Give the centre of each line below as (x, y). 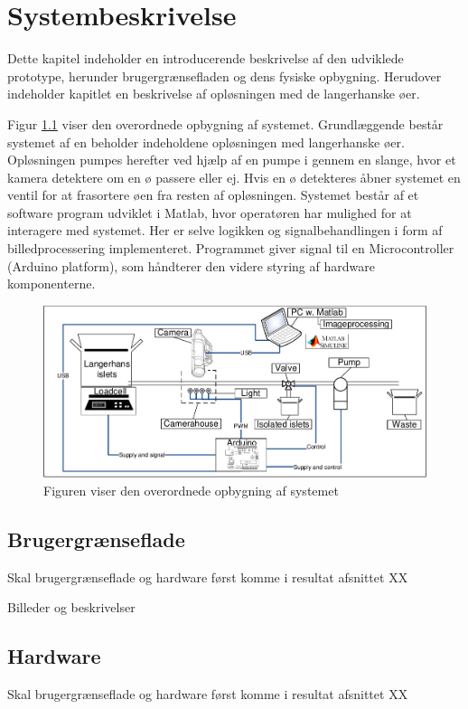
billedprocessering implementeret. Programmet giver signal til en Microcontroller (231, 248)
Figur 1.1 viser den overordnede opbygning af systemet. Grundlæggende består (225, 123)
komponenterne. (51, 284)
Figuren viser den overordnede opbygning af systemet (191, 491)
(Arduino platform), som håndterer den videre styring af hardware (191, 265)
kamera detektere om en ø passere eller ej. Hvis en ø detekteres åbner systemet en (234, 177)
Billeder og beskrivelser (71, 607)
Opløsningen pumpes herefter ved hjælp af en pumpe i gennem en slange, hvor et (232, 160)
